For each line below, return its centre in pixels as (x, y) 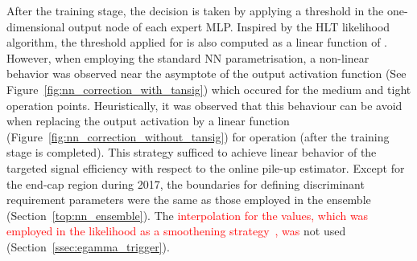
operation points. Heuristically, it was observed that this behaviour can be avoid (204, 105)
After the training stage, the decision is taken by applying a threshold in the (195, 10)
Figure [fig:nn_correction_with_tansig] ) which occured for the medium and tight (209, 89)
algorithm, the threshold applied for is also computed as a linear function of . (197, 42)
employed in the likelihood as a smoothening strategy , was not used (176, 231)
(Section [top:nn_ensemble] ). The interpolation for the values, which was (188, 215)
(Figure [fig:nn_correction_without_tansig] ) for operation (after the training (198, 136)
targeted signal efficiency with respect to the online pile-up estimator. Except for (206, 167)
